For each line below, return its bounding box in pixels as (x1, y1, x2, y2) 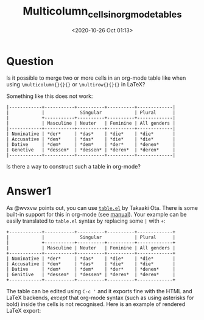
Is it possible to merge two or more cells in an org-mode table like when (6, 74, 186, 82)
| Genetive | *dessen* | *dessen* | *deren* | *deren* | (6, 147, 175, 153)
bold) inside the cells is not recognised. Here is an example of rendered (6, 301, 186, 308)
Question (6, 54, 54, 68)
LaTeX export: (6, 307, 41, 315)
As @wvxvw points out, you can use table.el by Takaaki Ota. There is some (6, 204, 198, 212)
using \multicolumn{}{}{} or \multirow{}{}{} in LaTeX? (6, 81, 146, 88)
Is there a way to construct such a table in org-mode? (6, 163, 141, 170)
